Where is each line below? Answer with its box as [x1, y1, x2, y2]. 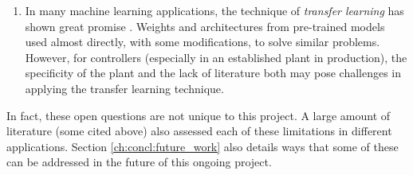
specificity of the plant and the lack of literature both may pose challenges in [25, 64, 402, 81]
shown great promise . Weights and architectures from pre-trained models [25, 17, 385, 34]
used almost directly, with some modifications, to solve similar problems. [25, 33, 380, 50]
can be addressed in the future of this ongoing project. [6, 154, 272, 170]
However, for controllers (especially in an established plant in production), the [25, 49, 407, 65]
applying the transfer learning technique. [25, 80, 224, 96]
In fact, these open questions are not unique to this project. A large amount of [6, 107, 391, 123]
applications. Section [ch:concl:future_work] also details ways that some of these [6, 138, 399, 154]
